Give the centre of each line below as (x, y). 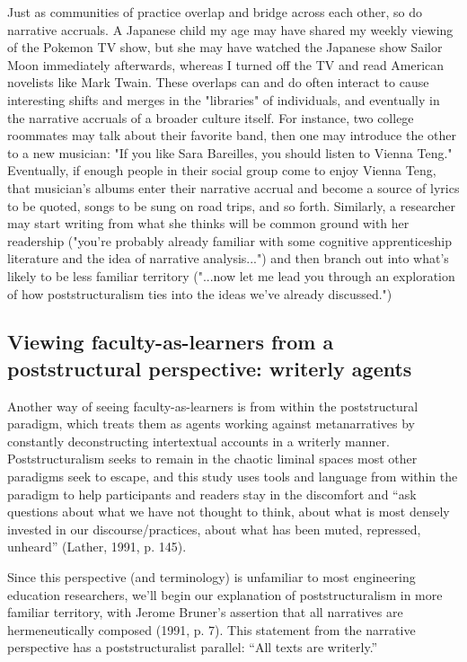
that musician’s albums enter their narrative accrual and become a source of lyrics (233, 187)
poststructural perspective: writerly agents (210, 368)
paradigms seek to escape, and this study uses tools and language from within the (233, 477)
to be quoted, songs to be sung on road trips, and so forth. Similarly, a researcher (231, 205)
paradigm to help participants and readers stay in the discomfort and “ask (212, 494)
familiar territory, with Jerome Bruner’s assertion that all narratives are (205, 612)
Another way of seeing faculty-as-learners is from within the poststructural (213, 406)
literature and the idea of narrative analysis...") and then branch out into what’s (228, 258)
